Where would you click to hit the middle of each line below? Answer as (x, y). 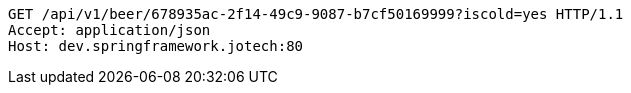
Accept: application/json (109, 30)
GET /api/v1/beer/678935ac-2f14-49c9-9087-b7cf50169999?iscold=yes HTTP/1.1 (316, 14)
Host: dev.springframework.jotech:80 (156, 46)
